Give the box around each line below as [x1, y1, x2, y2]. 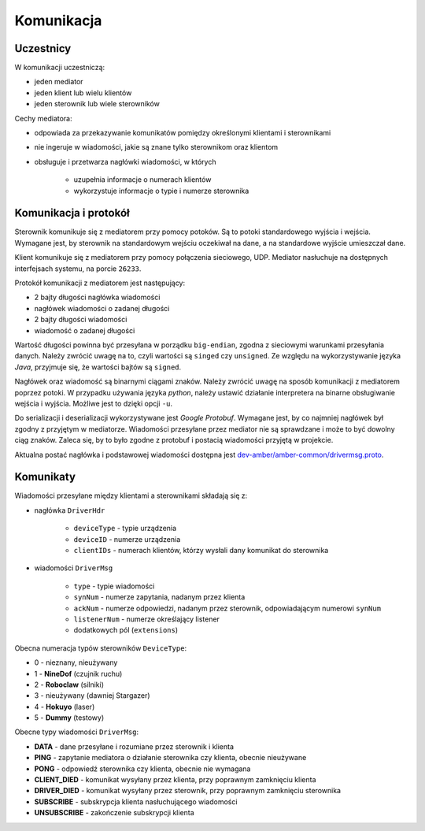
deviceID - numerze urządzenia [73, 534, 181, 543]
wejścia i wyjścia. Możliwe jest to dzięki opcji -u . [14, 399, 173, 408]
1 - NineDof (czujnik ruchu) [34, 669, 123, 678]
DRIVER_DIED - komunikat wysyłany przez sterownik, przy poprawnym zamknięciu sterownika [34, 786, 342, 796]
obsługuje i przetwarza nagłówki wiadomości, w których [34, 157, 216, 166]
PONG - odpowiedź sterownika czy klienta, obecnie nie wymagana [34, 764, 251, 773]
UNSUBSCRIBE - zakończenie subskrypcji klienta [34, 808, 194, 818]
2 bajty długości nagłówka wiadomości [34, 292, 161, 302]
